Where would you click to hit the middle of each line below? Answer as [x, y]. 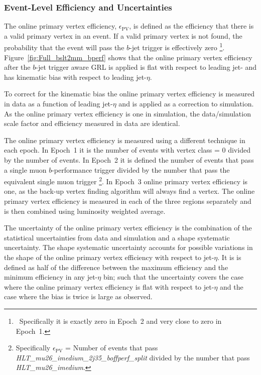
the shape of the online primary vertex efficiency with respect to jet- [109, 257]
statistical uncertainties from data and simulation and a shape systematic [117, 237]
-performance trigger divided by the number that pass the [141, 169]
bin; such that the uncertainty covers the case [173, 277]
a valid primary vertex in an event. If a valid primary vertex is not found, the [123, 35]
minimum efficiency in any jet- [51, 277]
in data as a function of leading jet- [58, 104]
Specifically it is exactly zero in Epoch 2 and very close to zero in [120, 321]
